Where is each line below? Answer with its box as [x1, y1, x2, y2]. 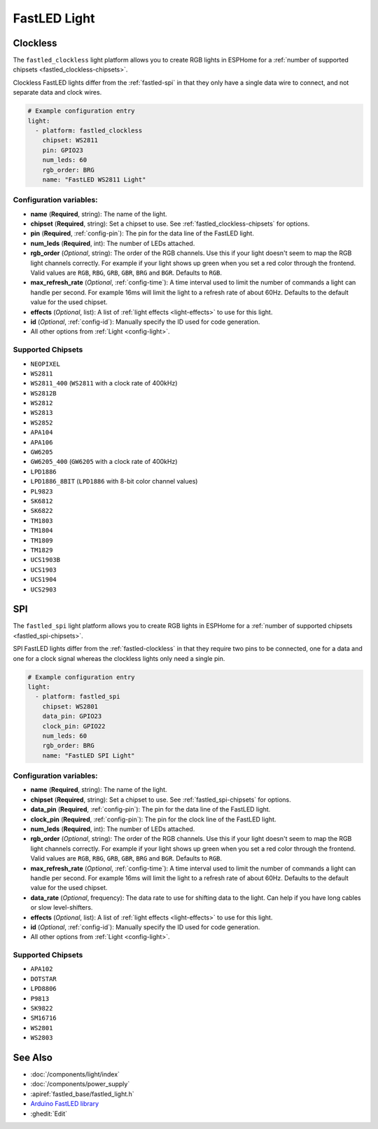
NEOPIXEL [30, 360, 61, 368]
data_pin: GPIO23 [42, 712, 102, 720]
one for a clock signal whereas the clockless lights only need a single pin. [13, 654, 225, 662]
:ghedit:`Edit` [30, 1109, 68, 1118]
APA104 [30, 428, 53, 437]
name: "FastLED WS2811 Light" [42, 175, 146, 184]
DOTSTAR [30, 975, 57, 983]
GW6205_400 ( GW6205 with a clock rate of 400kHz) [30, 458, 178, 466]
